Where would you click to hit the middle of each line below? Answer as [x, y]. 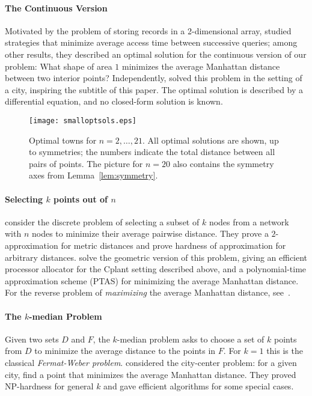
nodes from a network [249, 221]
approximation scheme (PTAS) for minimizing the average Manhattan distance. [152, 280]
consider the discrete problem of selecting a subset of [102, 221]
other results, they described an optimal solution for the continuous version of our [156, 54]
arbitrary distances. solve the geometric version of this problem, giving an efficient [156, 257]
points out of [81, 199]
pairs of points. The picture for [86, 163]
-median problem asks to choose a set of [191, 339]
